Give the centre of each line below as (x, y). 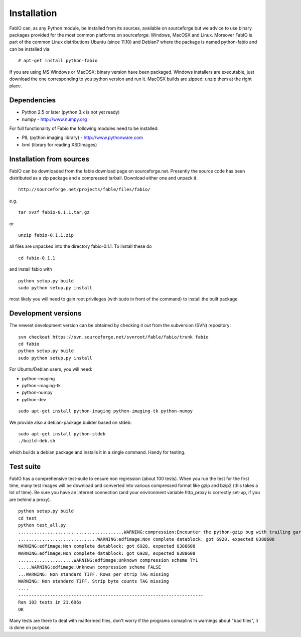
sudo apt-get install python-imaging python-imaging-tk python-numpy (106, 411)
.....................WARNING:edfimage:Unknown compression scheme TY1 (108, 560)
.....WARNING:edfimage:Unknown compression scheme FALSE (90, 567)
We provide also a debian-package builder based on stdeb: (70, 422)
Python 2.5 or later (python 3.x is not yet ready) (71, 112)
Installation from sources (49, 159)
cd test (28, 518)
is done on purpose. (30, 627)
